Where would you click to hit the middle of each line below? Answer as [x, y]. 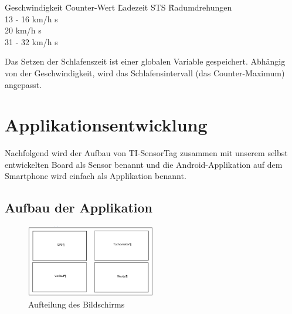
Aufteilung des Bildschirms [77, 304]
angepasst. [23, 84]
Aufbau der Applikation [79, 207]
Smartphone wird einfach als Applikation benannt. [96, 176]
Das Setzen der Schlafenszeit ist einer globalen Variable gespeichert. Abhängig [145, 61]
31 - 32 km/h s [31, 41]
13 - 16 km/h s [31, 18]
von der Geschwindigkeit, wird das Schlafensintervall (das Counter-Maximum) [145, 72]
